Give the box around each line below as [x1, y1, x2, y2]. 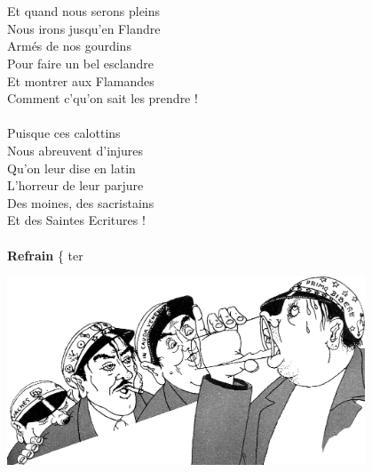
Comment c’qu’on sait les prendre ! [7, 89, 198, 108]
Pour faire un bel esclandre [7, 53, 154, 72]
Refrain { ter [7, 245, 83, 264]
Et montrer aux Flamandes [7, 71, 154, 90]
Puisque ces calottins [7, 124, 121, 142]
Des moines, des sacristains [7, 193, 154, 212]
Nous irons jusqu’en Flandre [7, 19, 161, 37]
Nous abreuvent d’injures [7, 140, 144, 159]
